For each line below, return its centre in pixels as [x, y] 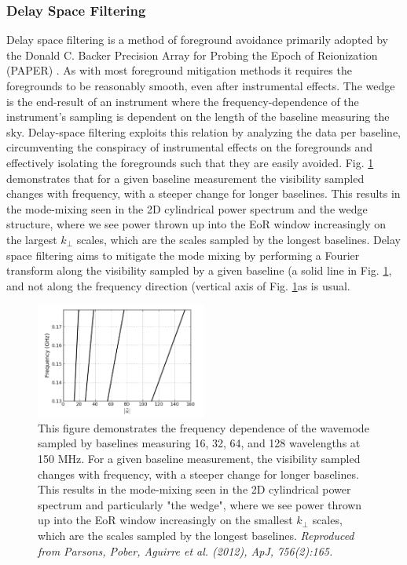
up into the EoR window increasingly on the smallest [165, 520]
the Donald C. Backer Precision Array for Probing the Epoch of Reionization [192, 55]
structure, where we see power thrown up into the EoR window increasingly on [196, 224]
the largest [32, 239]
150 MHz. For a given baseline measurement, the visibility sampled [199, 458]
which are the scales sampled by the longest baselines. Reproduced [196, 535]
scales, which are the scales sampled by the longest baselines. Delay [238, 239]
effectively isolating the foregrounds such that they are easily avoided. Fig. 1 [190, 162]
